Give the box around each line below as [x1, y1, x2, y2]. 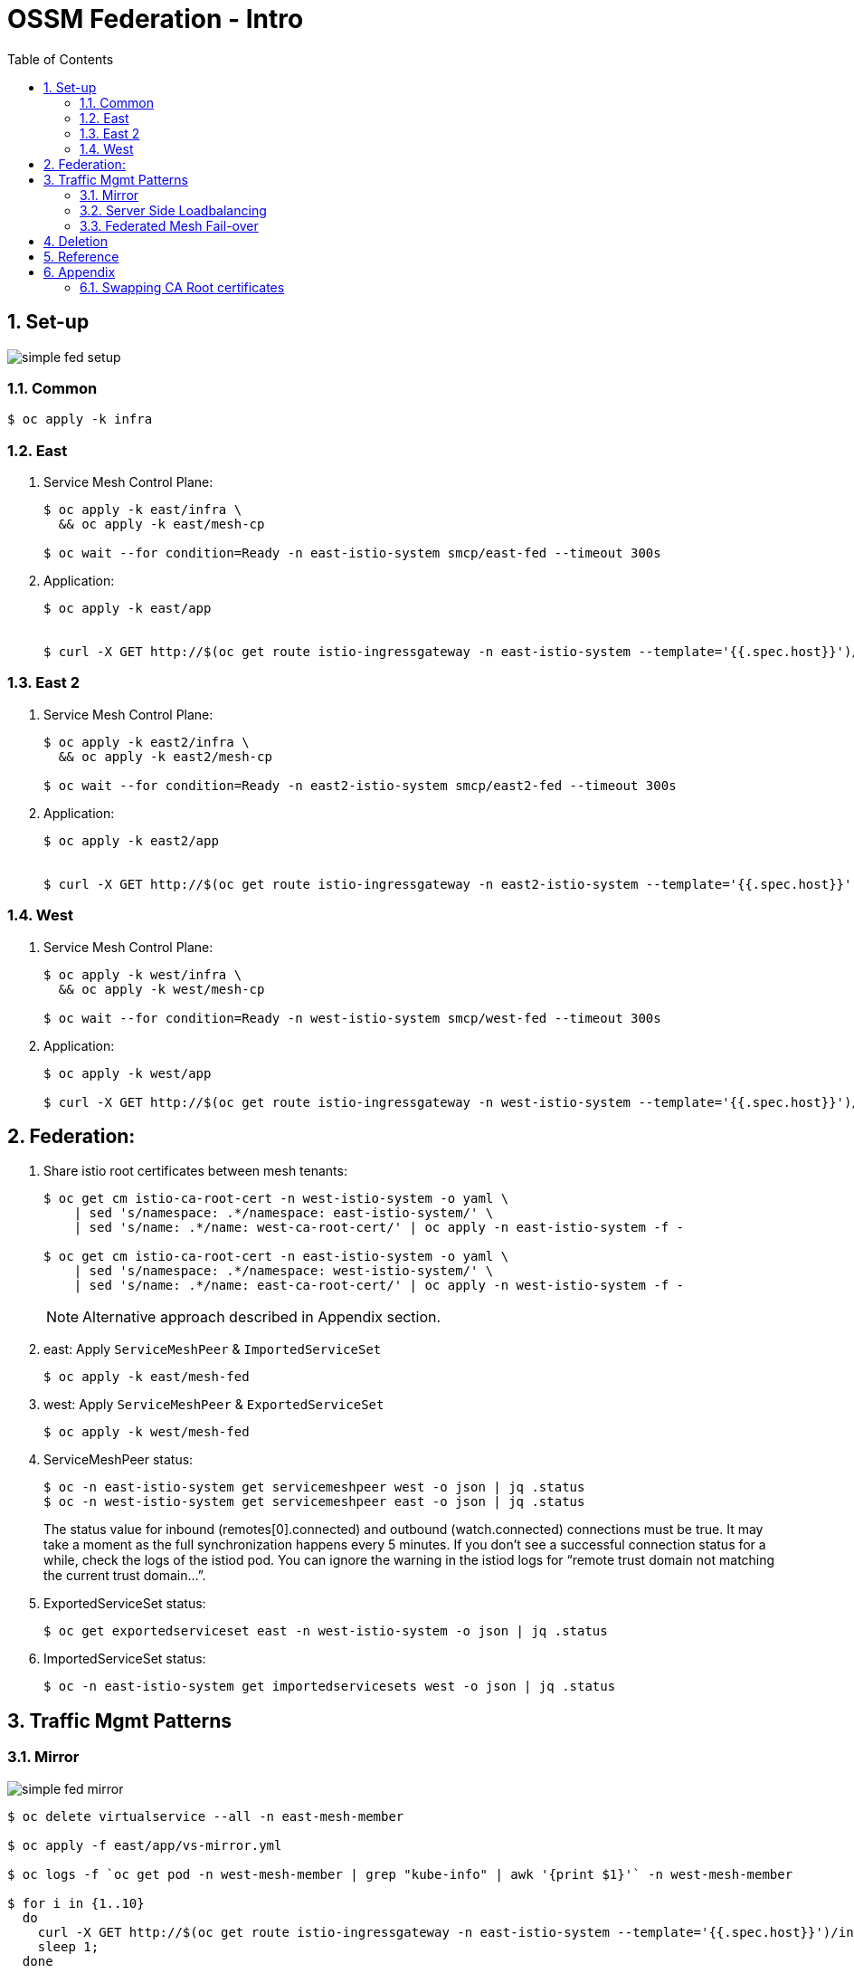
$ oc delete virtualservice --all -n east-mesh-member [7, 1808, 404, 1824]
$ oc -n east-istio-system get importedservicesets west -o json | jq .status [43, 1679, 616, 1694]
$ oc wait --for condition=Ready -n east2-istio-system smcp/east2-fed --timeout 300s [43, 777, 677, 793]
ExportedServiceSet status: [43, 1596, 206, 1612]
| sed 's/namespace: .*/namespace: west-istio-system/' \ [73, 1263, 494, 1279]
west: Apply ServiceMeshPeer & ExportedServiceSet [43, 1396, 384, 1413]
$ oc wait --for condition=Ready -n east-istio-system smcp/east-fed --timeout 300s [43, 546, 661, 561]
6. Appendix [43, 263, 116, 280]
